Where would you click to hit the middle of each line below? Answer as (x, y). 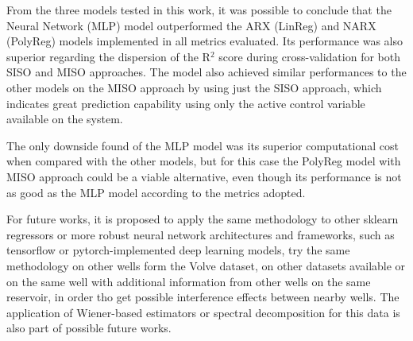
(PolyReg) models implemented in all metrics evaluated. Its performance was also (205, 41)
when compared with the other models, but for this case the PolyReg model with (204, 161)
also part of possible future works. (89, 328)
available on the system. (65, 119)
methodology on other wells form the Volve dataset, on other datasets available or (206, 265)
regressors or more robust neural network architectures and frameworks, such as (201, 234)
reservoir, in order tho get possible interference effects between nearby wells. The (203, 297)
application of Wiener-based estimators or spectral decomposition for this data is (203, 312)
